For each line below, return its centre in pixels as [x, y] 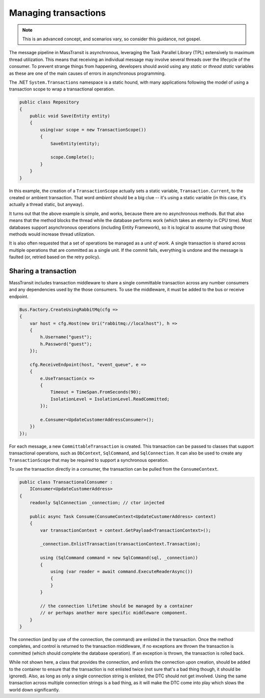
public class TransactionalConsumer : [66, 482]
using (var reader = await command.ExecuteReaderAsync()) [122, 571]
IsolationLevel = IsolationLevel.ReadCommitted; [110, 399]
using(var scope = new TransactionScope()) [93, 130]
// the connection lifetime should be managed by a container [117, 606]
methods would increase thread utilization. [52, 234]
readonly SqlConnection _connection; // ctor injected [97, 503]
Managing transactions [57, 13]
